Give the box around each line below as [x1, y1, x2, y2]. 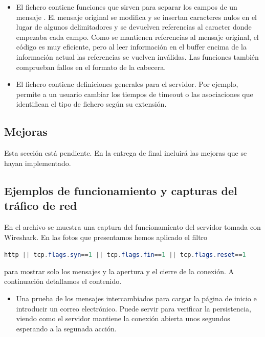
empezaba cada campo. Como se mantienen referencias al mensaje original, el [16, 31, 259, 42]
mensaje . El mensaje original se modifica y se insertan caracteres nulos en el [16, 11, 257, 22]
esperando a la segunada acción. [16, 323, 117, 333]
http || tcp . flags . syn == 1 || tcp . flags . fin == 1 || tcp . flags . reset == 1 [4, 251, 246, 259]
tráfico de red [4, 198, 77, 213]
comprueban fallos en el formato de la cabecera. [16, 61, 166, 72]
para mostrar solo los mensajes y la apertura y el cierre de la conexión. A [4, 266, 234, 276]
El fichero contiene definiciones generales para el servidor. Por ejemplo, [16, 79, 238, 89]
